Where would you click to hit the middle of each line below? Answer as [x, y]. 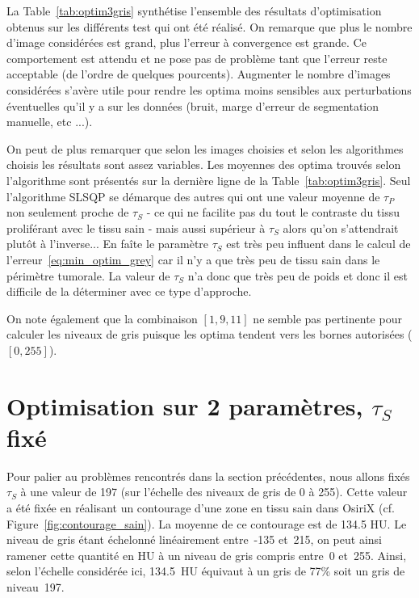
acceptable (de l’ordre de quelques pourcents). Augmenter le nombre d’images [199, 74]
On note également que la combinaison [102, 318]
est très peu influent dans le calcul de [318, 244]
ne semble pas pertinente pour [327, 318]
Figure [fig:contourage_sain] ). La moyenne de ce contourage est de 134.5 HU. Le [207, 523]
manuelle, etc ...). [50, 122]
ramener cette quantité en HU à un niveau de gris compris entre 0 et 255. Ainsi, [207, 555]
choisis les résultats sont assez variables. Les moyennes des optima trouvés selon [204, 164]
